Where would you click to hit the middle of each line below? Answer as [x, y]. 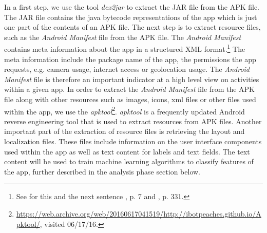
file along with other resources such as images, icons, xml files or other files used [130, 99]
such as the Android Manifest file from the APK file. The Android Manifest [123, 37]
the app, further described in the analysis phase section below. [102, 171]
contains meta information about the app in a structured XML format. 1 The [125, 48]
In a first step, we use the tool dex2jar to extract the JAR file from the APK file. [132, 7]
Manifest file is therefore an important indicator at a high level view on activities [132, 79]
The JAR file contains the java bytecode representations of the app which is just [131, 17]
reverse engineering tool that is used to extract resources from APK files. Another [133, 121]
